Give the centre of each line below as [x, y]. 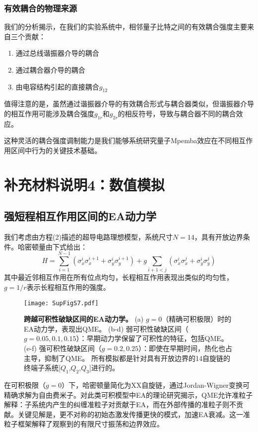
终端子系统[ [42, 368]
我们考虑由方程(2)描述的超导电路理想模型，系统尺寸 [88, 237]
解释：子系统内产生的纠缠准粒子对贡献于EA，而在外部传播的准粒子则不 [120, 404]
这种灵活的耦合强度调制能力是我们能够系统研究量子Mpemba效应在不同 [118, 140]
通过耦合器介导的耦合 [50, 70]
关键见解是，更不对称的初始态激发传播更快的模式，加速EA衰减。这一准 [134, 414]
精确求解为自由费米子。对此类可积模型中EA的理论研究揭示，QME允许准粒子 [129, 394]
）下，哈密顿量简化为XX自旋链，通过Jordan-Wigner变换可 [156, 385]
